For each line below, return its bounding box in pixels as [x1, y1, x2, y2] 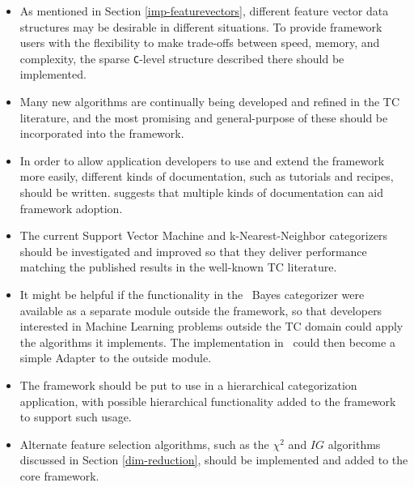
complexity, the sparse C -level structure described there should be [19, 49, 344, 66]
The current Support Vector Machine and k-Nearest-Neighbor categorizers [19, 227, 388, 244]
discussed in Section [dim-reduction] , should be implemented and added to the [19, 451, 408, 468]
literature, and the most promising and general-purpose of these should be [19, 109, 388, 126]
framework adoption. [19, 199, 123, 216]
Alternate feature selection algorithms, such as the [19, 435, 269, 452]
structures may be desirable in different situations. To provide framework [19, 18, 382, 35]
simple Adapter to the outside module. [19, 349, 212, 366]
